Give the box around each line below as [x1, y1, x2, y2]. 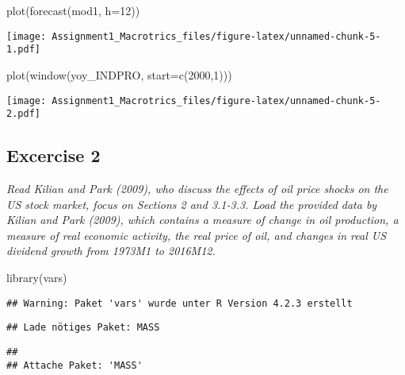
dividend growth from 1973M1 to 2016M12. [6, 242, 216, 259]
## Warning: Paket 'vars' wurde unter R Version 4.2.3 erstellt [6, 297, 353, 309]
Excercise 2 [6, 143, 101, 168]
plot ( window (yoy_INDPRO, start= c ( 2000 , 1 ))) [6, 66, 232, 83]
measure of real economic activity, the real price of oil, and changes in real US [6, 226, 387, 243]
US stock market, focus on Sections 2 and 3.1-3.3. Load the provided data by [6, 195, 377, 212]
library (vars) [6, 269, 67, 285]
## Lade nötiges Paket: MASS [6, 322, 160, 334]
